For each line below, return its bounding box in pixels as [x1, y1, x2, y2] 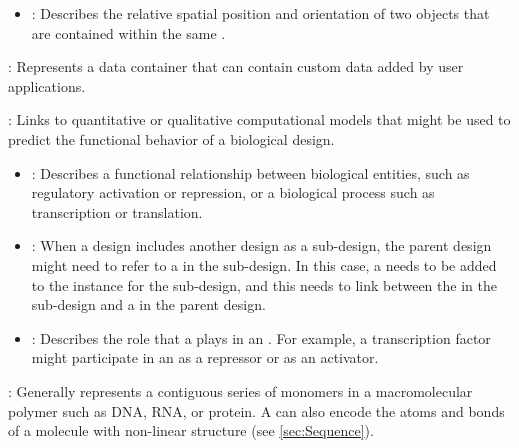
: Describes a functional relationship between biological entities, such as [31, 162, 470, 183]
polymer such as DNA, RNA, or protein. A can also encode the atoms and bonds [8, 400, 505, 421]
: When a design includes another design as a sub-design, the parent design [31, 235, 492, 256]
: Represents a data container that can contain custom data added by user [8, 56, 464, 77]
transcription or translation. [31, 201, 203, 222]
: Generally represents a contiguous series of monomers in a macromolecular [8, 380, 473, 401]
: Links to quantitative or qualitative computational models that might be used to [8, 109, 511, 130]
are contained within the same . [31, 22, 226, 43]
